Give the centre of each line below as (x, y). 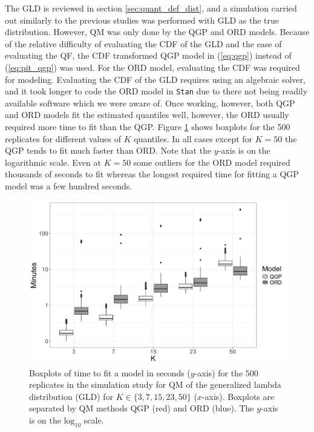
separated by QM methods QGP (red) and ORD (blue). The (142, 408)
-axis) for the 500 (226, 372)
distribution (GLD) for (71, 396)
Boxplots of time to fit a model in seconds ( (110, 372)
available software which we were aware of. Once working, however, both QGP (150, 103)
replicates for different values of (63, 138)
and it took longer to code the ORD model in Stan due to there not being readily (156, 91)
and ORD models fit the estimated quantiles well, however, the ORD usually (147, 115)
